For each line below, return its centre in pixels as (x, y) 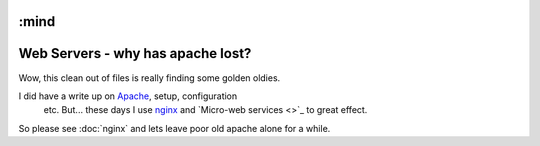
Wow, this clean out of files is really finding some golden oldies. (149, 77)
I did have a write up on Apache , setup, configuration (128, 96)
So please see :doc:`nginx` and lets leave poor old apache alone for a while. (174, 128)
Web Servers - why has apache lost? (135, 53)
